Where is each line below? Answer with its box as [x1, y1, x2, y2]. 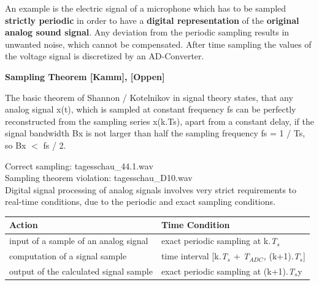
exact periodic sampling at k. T [161, 234, 277, 247]
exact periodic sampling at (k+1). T [161, 264, 294, 277]
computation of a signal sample [9, 250, 127, 262]
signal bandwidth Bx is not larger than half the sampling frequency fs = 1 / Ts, [5, 127, 306, 139]
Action [9, 218, 38, 231]
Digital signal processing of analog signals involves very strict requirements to [5, 183, 297, 196]
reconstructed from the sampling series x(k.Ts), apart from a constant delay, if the [5, 114, 314, 127]
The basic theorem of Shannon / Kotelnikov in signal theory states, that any [5, 91, 293, 103]
